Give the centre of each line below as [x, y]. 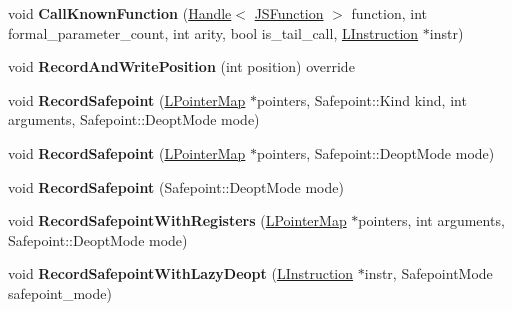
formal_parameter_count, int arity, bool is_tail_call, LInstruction [213, 32]
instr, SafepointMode [428, 273]
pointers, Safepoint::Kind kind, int [362, 99]
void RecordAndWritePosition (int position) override [181, 66]
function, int [389, 13]
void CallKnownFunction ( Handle [120, 13]
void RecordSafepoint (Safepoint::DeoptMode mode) [176, 186]
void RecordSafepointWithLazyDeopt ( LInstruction [181, 273]
